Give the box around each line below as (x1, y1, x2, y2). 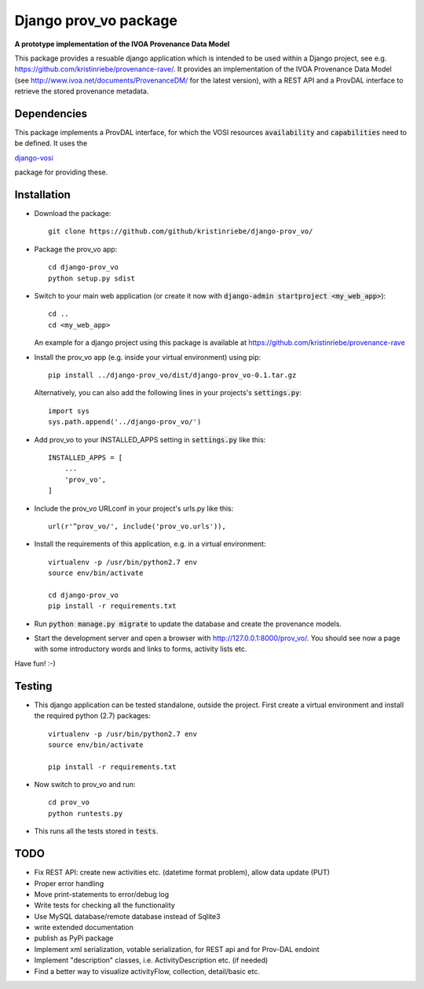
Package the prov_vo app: (34, 244, 118, 254)
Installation (14, 189, 71, 201)
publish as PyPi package (34, 933, 114, 943)
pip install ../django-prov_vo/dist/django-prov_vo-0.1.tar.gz (48, 371, 297, 379)
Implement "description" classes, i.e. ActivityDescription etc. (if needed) (34, 955, 269, 965)
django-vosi (14, 153, 54, 163)
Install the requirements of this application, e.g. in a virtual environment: (34, 539, 266, 549)
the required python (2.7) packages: (34, 711, 151, 720)
